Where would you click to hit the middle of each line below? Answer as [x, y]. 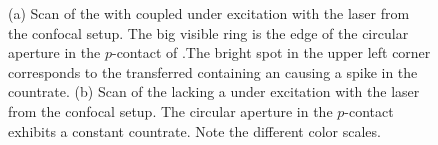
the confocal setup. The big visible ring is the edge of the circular [208, 32]
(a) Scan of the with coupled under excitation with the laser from [209, 13]
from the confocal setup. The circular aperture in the [170, 110]
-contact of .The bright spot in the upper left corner [271, 52]
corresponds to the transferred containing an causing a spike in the [213, 71]
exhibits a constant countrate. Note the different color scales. [194, 130]
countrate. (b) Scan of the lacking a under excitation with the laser [214, 91]
